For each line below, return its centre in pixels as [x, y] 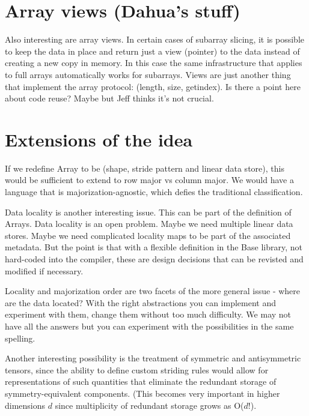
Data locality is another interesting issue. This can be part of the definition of [148, 212]
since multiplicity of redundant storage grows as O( [149, 405]
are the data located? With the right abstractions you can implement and [140, 302]
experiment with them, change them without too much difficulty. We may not [148, 314]
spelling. [20, 338]
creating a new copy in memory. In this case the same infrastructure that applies [154, 63]
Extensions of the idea [99, 139]
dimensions [25, 405]
